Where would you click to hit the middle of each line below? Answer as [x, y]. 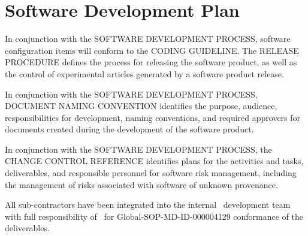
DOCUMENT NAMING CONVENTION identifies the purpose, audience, [141, 106]
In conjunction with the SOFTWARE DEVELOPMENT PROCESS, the [138, 149]
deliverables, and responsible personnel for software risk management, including [151, 173]
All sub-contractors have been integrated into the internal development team [148, 205]
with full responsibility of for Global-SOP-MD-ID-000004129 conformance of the [154, 216]
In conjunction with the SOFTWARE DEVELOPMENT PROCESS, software [148, 39]
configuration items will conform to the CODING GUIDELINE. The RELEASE [152, 50]
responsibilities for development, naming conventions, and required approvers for [153, 117]
